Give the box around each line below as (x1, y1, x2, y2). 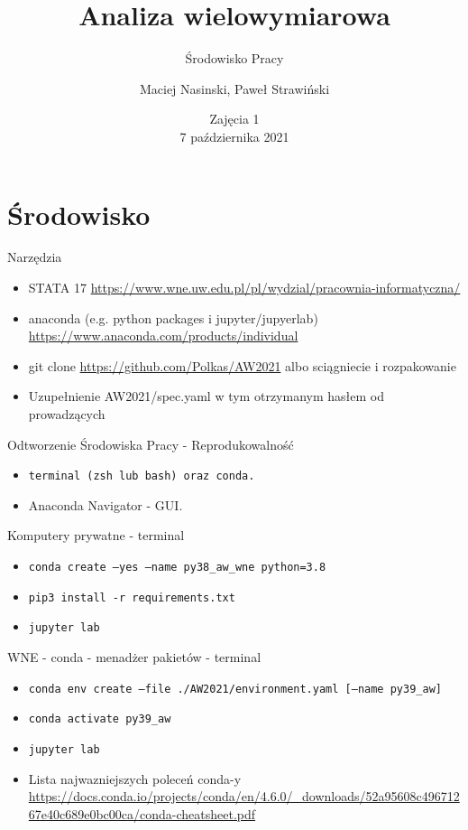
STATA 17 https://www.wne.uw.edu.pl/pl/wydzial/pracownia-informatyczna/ (28, 278, 461, 297)
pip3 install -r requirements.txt (28, 591, 235, 604)
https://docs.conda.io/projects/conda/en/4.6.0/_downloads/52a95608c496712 (28, 787, 460, 806)
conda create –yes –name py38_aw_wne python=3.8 (28, 561, 326, 574)
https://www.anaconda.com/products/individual (28, 326, 298, 345)
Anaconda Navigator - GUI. (28, 495, 183, 514)
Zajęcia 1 (209, 109, 260, 128)
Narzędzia (7, 247, 62, 266)
